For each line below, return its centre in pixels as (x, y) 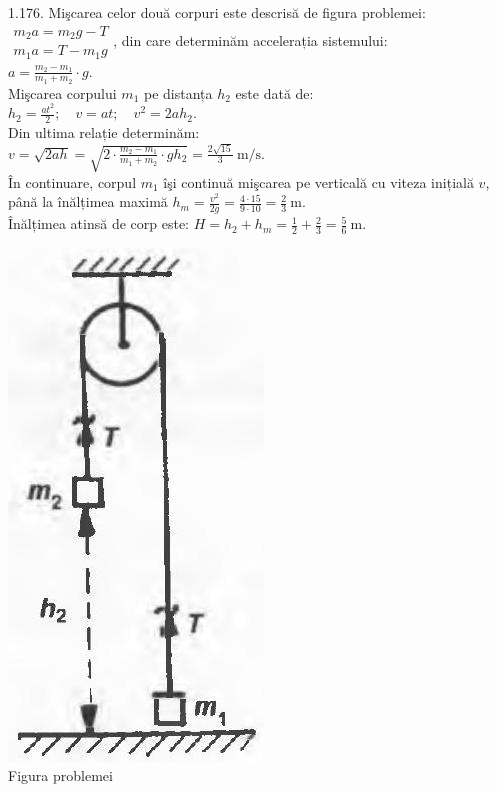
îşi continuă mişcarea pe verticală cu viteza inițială (318, 181)
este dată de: (274, 92)
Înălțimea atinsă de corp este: (99, 223)
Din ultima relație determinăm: (104, 132)
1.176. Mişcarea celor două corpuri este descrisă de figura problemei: (217, 12)
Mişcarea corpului (62, 92)
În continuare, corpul (72, 181)
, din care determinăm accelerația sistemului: (250, 39)
